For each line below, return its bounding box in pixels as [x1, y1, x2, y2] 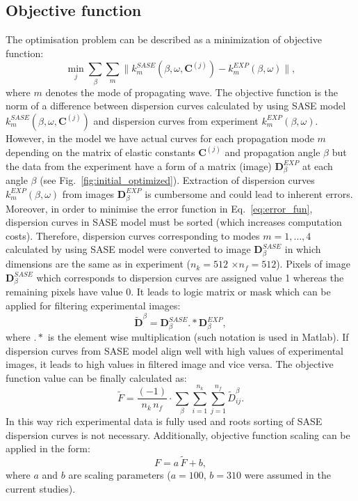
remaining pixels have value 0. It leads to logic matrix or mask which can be [6, 284, 331, 299]
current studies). [6, 481, 76, 495]
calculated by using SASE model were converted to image [6, 242, 251, 256]
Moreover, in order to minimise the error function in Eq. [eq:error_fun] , [6, 201, 313, 215]
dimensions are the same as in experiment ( [6, 256, 190, 271]
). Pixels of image [276, 256, 350, 271]
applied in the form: [6, 441, 90, 456]
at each [302, 158, 333, 173]
